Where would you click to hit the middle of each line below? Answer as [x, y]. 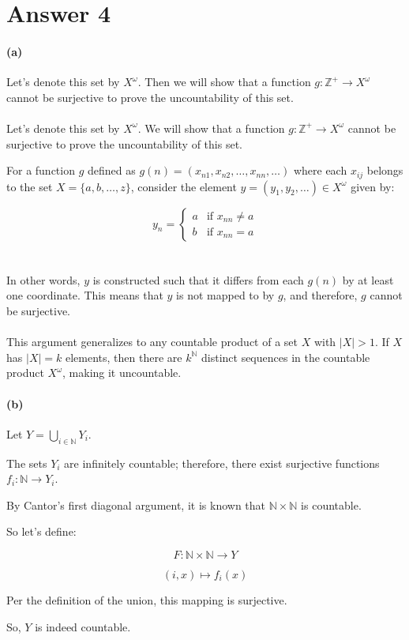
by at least [368, 279]
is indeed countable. [83, 626]
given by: [373, 186]
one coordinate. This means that [85, 295]
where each [320, 170]
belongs [385, 170]
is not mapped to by [225, 295]
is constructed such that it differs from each [198, 279]
